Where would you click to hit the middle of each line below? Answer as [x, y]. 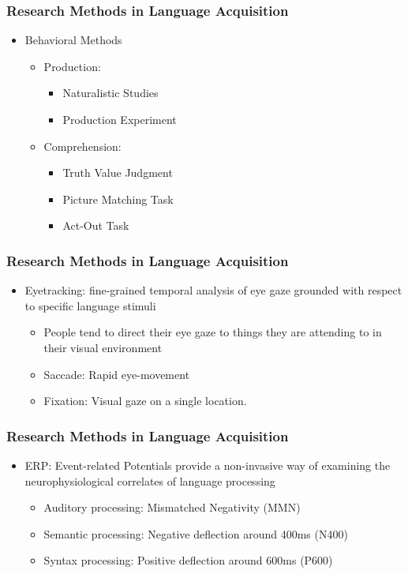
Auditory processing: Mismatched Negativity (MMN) [172, 507]
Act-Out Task [96, 225]
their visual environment [103, 347]
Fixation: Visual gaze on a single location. [145, 401]
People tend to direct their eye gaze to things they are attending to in [213, 332]
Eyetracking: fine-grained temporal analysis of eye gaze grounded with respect [213, 290]
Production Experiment [120, 119]
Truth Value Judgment [118, 173]
